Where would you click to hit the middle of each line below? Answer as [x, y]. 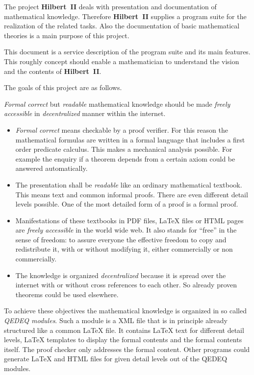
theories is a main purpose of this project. [67, 35]
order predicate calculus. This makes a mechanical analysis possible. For [124, 149]
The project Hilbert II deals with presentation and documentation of [110, 6]
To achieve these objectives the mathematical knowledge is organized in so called [125, 311]
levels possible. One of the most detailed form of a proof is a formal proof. [127, 204]
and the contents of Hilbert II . [53, 71]
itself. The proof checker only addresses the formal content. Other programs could [127, 349]
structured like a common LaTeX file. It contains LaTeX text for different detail [124, 330]
